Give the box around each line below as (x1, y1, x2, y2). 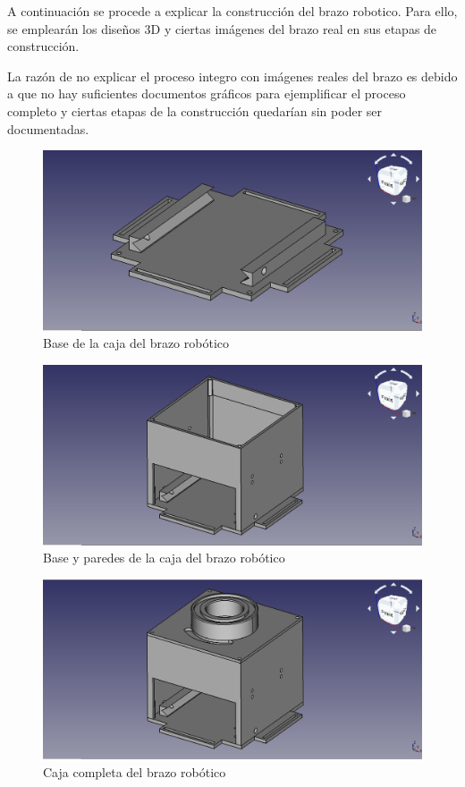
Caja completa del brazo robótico (43, 763, 226, 782)
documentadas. (7, 119, 89, 138)
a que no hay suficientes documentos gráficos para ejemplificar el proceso (7, 84, 406, 103)
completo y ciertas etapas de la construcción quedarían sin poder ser (7, 101, 383, 120)
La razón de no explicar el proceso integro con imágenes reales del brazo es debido (7, 66, 458, 85)
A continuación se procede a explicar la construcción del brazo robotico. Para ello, (7, 2, 458, 20)
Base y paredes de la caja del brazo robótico (43, 548, 285, 567)
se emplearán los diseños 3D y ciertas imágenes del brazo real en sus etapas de (7, 19, 437, 38)
